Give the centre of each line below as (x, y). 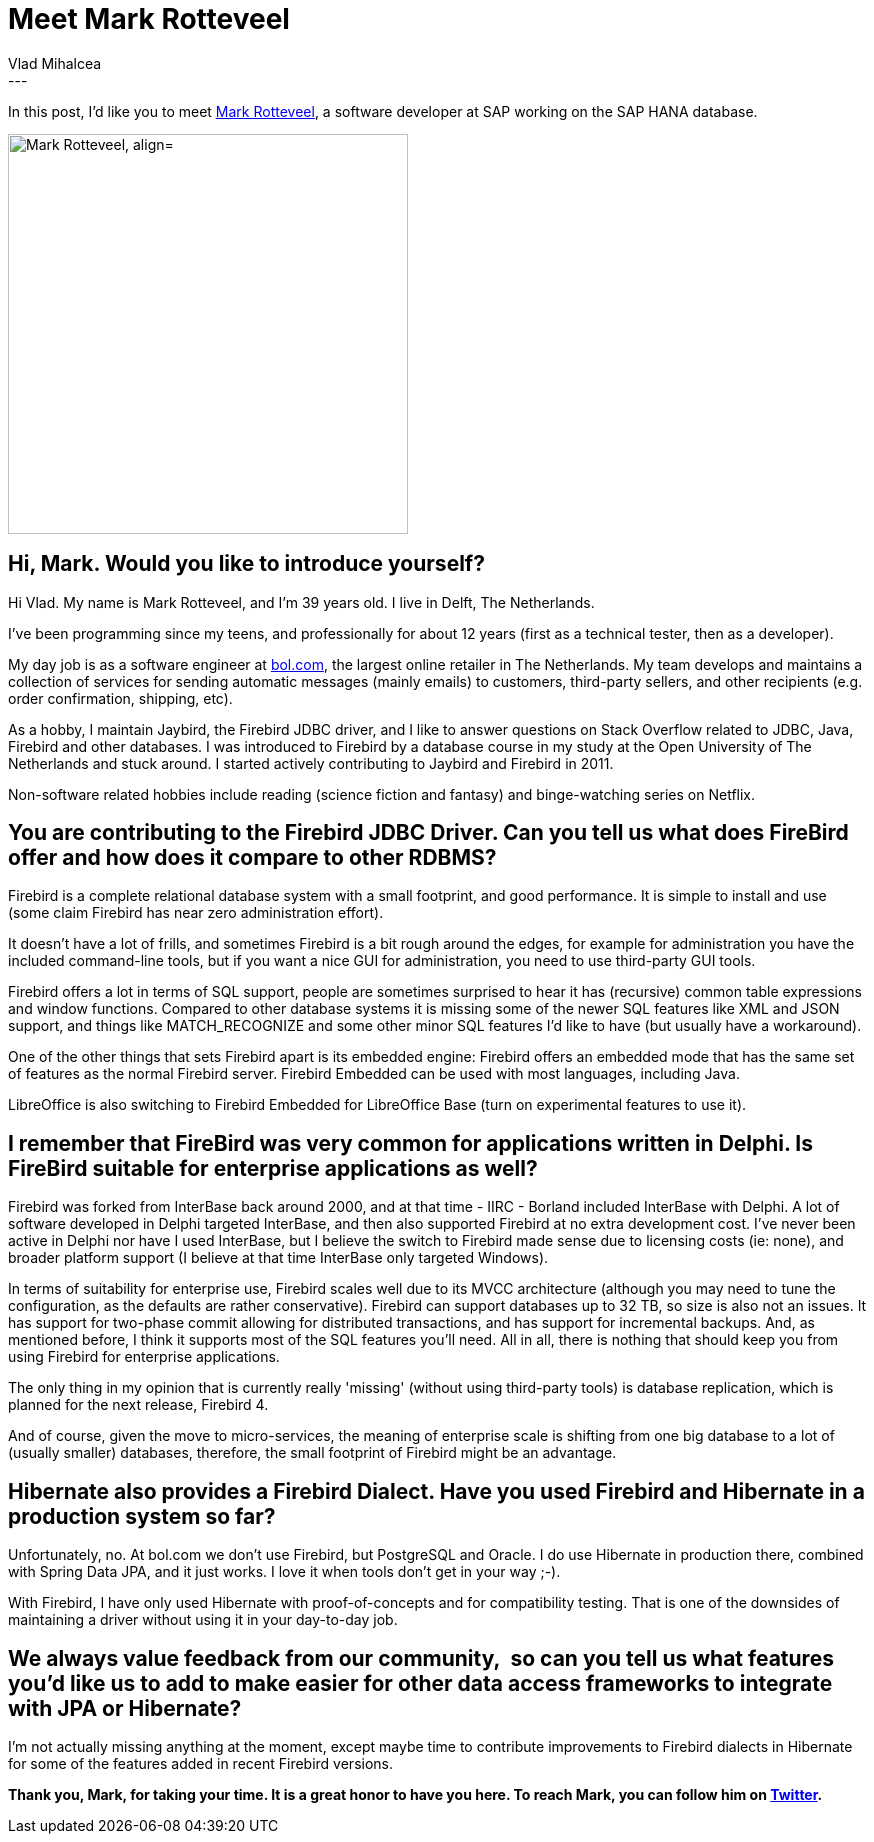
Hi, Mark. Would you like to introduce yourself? (246, 564)
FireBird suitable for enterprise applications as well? (273, 1168)
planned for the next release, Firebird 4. (138, 1405)
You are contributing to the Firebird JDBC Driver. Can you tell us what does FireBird (428, 833)
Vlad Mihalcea (55, 63)
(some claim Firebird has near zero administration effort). (196, 913)
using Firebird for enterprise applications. (144, 1357)
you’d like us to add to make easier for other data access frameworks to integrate (420, 1683)
